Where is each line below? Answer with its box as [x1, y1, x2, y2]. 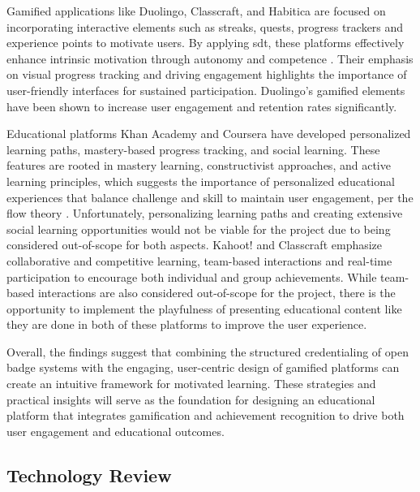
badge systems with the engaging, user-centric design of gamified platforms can [6, 359, 400, 376]
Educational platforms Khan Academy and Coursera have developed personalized [6, 125, 411, 142]
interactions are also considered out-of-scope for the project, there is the [37, 284, 396, 301]
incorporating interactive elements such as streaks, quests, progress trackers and [6, 18, 404, 35]
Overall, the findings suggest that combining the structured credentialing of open [6, 343, 409, 360]
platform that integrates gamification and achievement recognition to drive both [6, 407, 405, 424]
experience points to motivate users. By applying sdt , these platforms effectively [6, 34, 405, 51]
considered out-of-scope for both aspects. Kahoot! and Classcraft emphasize [6, 236, 383, 253]
